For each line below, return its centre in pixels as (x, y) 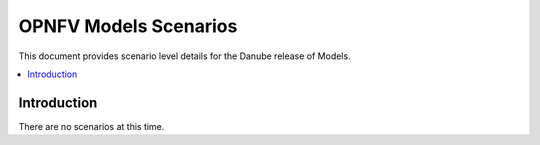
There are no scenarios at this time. (91, 126)
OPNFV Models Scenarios (128, 26)
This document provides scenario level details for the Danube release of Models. (184, 56)
